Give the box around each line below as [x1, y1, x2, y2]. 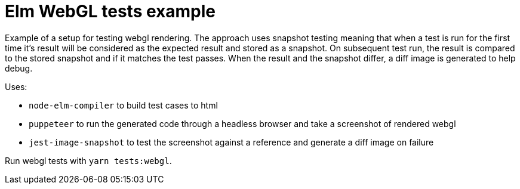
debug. [5, 63, 33, 73]
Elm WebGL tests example [5, 1, 216, 21]
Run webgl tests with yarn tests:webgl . [5, 155, 172, 166]
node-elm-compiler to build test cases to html [29, 100, 218, 110]
